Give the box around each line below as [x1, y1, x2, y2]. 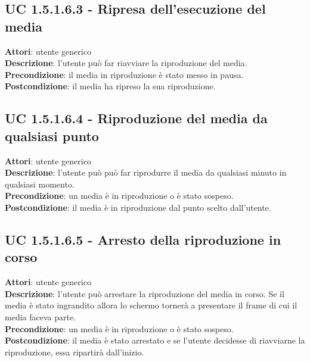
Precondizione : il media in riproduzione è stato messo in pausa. [5, 68, 244, 80]
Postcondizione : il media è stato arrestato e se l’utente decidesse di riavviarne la [5, 334, 305, 347]
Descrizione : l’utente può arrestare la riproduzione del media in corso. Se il [5, 287, 284, 299]
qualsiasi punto [5, 126, 99, 145]
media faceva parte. [5, 310, 76, 323]
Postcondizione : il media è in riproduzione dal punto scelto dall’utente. [5, 201, 271, 213]
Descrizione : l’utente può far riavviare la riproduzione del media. [5, 57, 247, 69]
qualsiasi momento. [5, 177, 75, 190]
